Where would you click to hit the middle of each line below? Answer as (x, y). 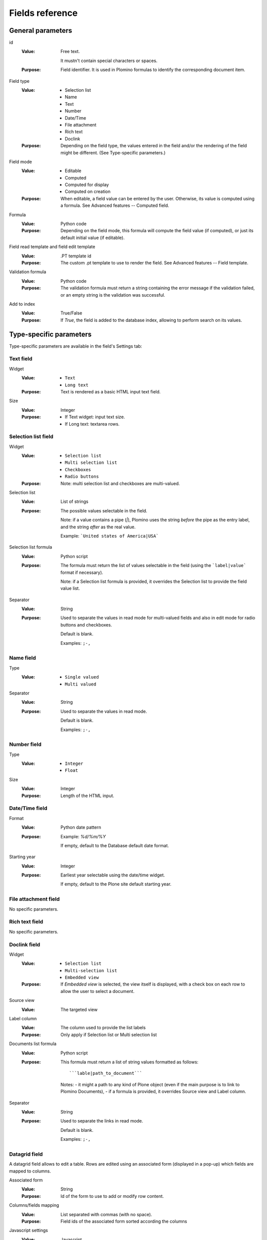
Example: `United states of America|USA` (110, 536)
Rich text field (26, 922)
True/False (71, 313)
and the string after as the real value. (98, 527)
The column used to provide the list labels (103, 1028)
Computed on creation (88, 191)
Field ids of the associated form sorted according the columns (124, 1221)
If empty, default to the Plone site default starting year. (116, 884)
